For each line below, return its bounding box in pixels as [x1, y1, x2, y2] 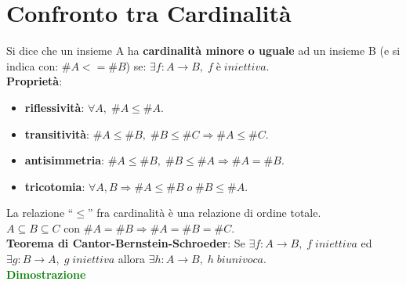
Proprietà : [6, 73, 63, 89]
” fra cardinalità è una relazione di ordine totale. [88, 204, 321, 221]
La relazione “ [6, 204, 74, 221]
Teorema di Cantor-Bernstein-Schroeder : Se [6, 235, 245, 251]
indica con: [6, 57, 59, 74]
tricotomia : [24, 178, 85, 194]
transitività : [24, 125, 89, 142]
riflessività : [24, 99, 85, 115]
